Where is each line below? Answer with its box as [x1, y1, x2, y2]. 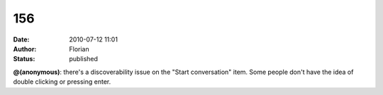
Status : [13, 55, 35, 63]
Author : [13, 44, 37, 53]
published [69, 55, 99, 63]
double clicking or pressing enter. [13, 77, 111, 86]
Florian [69, 44, 89, 53]
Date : [13, 35, 30, 44]
